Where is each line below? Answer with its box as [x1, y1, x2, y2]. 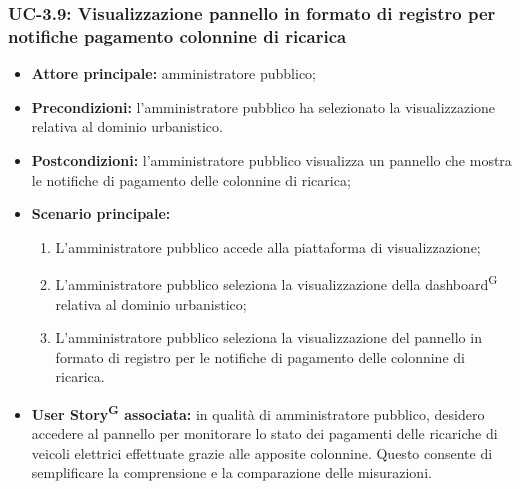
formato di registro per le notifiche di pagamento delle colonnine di [55, 346, 465, 367]
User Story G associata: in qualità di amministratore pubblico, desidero [31, 400, 485, 424]
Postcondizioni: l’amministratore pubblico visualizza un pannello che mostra [31, 149, 512, 170]
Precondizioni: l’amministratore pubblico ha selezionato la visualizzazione [31, 96, 496, 117]
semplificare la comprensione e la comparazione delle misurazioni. [31, 462, 432, 483]
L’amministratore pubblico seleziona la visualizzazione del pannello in [55, 327, 482, 348]
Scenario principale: [31, 203, 171, 224]
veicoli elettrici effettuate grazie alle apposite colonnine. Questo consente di [31, 442, 493, 463]
